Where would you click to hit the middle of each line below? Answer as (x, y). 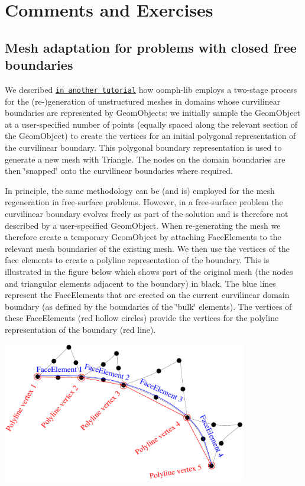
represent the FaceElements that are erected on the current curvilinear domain (147, 295)
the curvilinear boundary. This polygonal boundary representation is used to (143, 147)
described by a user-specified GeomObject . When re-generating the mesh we (143, 225)
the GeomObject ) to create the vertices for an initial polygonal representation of (150, 136)
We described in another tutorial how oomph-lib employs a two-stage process (151, 89)
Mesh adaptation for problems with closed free (151, 47)
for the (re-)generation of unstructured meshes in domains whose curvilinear (143, 101)
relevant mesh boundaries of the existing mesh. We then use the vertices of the (147, 248)
